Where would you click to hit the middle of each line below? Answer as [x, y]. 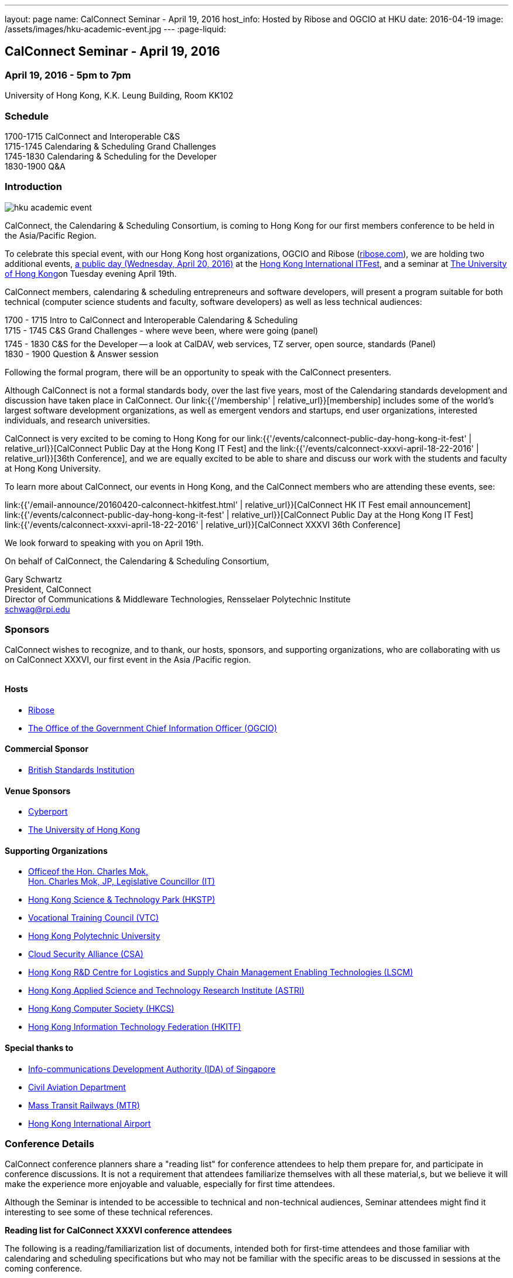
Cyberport [48, 812]
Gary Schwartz [33, 579]
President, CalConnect [48, 589]
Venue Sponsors [38, 791]
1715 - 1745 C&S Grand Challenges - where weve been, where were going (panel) [162, 330]
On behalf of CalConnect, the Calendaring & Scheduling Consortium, [137, 561]
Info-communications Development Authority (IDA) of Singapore [152, 1069]
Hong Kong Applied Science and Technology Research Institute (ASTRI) [166, 991]
